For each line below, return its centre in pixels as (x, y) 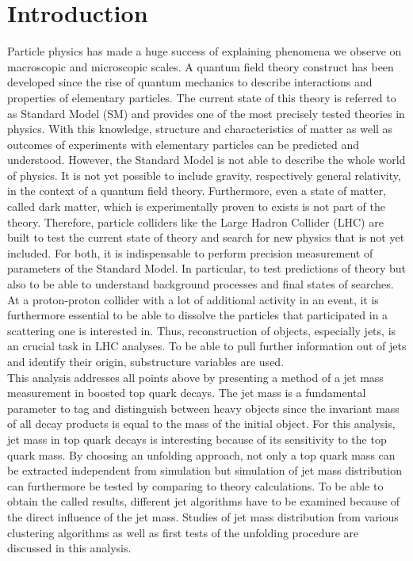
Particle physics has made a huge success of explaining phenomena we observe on (205, 51)
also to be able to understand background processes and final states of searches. (201, 284)
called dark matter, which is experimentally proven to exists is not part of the (196, 206)
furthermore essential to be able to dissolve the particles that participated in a (198, 315)
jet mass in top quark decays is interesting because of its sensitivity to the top (197, 439)
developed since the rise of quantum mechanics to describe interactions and (190, 82)
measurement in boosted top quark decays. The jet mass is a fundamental (187, 393)
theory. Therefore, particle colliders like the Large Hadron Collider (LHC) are (195, 221)
